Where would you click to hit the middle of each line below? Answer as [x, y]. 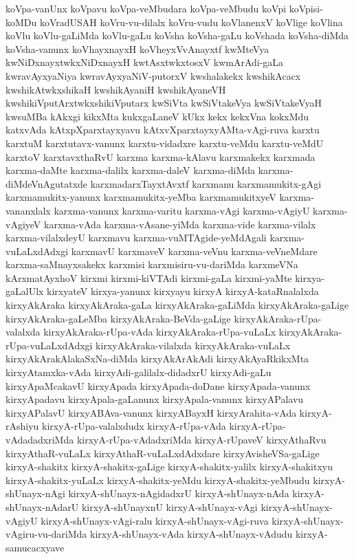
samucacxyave [35, 547]
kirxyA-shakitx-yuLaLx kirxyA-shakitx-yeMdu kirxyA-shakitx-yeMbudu [158, 480]
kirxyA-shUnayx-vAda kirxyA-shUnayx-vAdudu [191, 534]
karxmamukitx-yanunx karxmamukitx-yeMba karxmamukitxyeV [141, 197]
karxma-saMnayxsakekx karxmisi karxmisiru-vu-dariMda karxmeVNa [152, 264]
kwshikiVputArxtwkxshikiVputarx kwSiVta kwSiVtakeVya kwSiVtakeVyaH [164, 103]
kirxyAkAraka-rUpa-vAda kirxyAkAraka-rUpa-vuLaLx [160, 332]
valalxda [23, 332]
